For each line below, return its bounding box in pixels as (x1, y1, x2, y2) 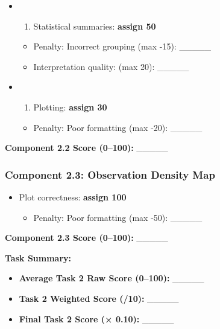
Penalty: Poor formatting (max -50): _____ (33, 211, 203, 223)
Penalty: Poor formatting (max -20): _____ (33, 121, 203, 133)
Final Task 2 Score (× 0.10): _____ (19, 312, 174, 325)
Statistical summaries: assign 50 (33, 19, 156, 32)
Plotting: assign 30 (33, 100, 107, 113)
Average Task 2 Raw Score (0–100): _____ (19, 272, 204, 284)
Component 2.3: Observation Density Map (5, 167, 215, 182)
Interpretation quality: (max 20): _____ (33, 60, 189, 72)
